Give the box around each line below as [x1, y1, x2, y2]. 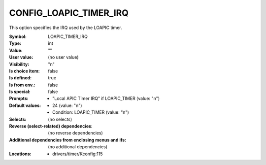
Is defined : [9, 75, 32, 81]
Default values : [9, 102, 41, 108]
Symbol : [9, 33, 27, 39]
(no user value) [48, 54, 79, 60]
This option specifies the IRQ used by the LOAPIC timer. [9, 25, 123, 31]
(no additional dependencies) [48, 144, 108, 150]
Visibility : [9, 61, 30, 67]
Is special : [9, 89, 31, 95]
